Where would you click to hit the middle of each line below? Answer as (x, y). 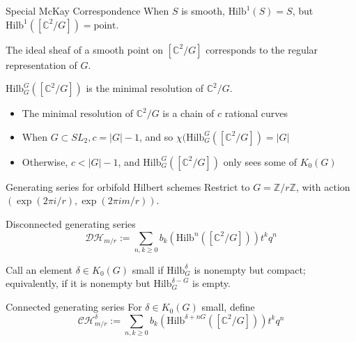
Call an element (39, 269)
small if (148, 269)
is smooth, (203, 10)
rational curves (256, 113)
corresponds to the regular (262, 49)
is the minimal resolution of (145, 88)
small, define (228, 307)
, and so (156, 136)
